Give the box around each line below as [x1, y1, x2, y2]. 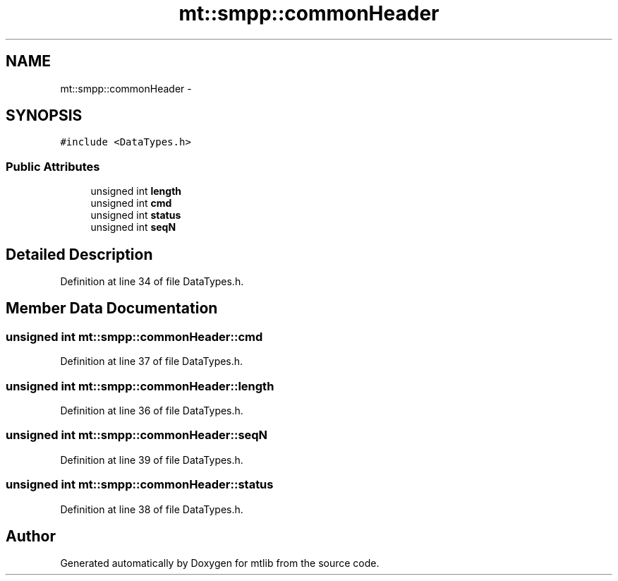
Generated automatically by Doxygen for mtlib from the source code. [60, 557, 380, 570]
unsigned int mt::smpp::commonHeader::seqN [6, 428, 268, 443]
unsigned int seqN [90, 221, 176, 234]
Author [6, 527, 56, 545]
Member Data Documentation [6, 299, 218, 318]
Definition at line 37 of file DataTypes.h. [60, 355, 243, 368]
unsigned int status [90, 209, 181, 222]
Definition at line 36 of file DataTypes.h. [60, 405, 243, 417]
